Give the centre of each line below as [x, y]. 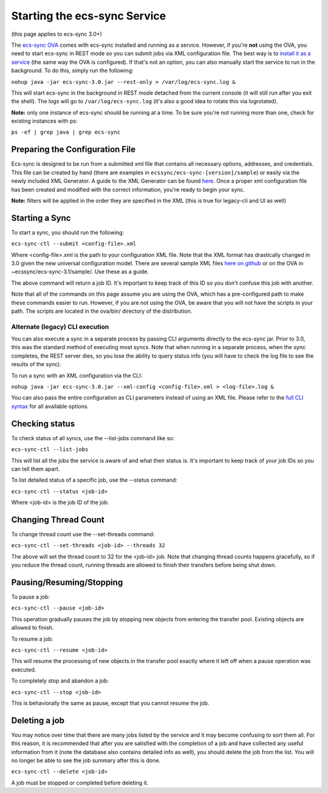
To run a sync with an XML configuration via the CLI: [77, 375]
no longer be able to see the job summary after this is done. [86, 761]
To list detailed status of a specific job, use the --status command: [94, 480]
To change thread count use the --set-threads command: [83, 534]
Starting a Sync [41, 218]
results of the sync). [36, 364]
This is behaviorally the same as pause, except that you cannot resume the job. [110, 703]
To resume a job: [32, 639]
